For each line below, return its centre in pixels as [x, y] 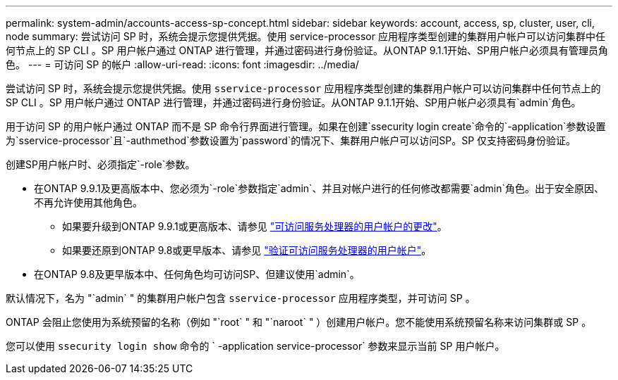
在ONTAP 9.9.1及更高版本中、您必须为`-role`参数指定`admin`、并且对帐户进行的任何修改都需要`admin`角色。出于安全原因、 [319, 188]
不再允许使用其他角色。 [88, 202]
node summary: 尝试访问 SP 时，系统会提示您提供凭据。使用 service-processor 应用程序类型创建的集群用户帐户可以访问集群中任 [305, 36]
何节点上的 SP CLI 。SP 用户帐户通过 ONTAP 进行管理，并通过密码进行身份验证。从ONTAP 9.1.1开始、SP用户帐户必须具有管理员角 [307, 50]
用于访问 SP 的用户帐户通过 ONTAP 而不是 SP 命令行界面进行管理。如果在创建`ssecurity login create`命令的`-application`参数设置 [306, 126]
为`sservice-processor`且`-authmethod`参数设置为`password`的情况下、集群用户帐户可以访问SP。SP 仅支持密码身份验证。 [291, 140]
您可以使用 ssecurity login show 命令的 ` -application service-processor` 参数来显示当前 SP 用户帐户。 [255, 346]
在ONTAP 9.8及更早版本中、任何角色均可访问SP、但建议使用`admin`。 [197, 274]
